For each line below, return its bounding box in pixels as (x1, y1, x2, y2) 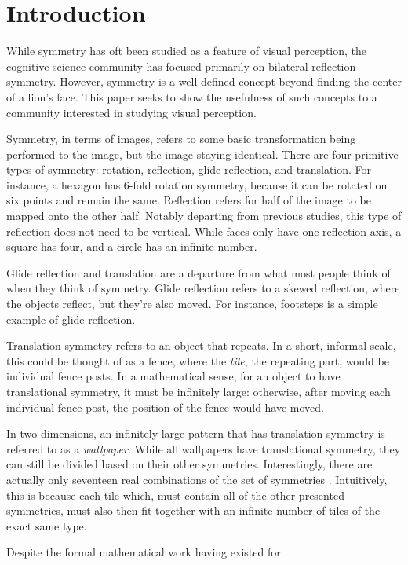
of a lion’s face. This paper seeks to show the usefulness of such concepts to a (6, 88, 377, 105)
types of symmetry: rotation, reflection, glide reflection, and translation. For (6, 161, 372, 178)
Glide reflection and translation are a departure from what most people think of (6, 264, 391, 281)
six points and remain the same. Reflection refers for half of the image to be (6, 192, 371, 208)
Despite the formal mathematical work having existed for (6, 544, 281, 560)
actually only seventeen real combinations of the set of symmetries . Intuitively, (6, 471, 388, 487)
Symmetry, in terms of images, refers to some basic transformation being (6, 130, 356, 147)
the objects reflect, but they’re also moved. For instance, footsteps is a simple (6, 295, 378, 312)
